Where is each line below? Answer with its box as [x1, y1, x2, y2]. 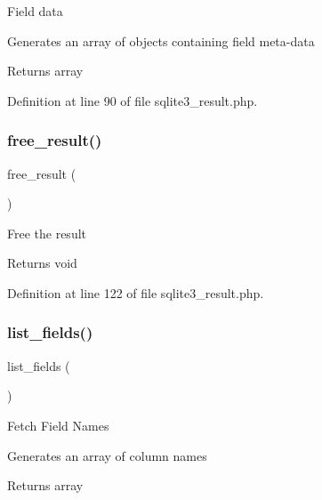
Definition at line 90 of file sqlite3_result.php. [7, 91, 258, 109]
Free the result [7, 223, 87, 242]
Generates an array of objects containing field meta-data [7, 31, 315, 50]
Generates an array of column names [7, 446, 207, 464]
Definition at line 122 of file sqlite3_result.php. [7, 283, 264, 302]
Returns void [7, 254, 77, 272]
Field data [7, 2, 63, 20]
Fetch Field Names [7, 415, 109, 434]
